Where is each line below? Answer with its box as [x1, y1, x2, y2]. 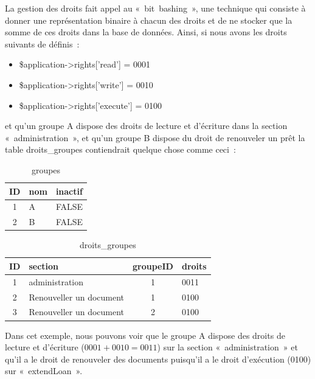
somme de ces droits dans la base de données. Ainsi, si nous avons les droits [5, 26, 287, 38]
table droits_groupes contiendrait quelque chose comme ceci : [5, 143, 236, 156]
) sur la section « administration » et [157, 341, 298, 353]
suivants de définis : [5, 37, 80, 50]
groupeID [133, 259, 173, 272]
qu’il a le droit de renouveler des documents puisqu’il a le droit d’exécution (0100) [5, 352, 311, 365]
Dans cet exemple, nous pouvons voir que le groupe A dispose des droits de [5, 329, 285, 341]
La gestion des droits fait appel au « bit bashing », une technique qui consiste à [5, 2, 306, 14]
